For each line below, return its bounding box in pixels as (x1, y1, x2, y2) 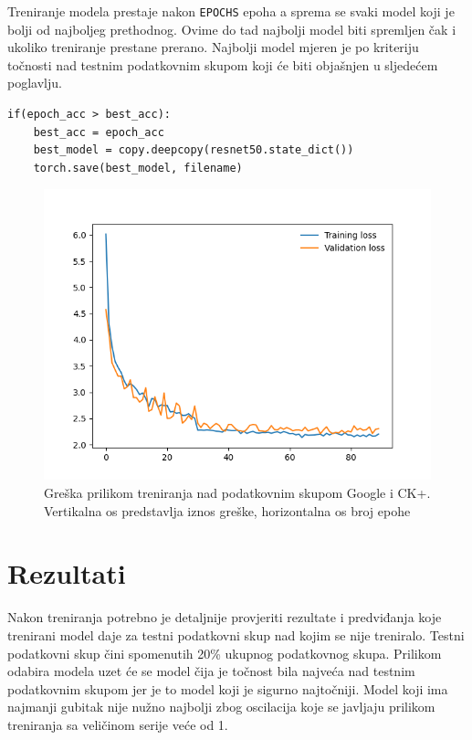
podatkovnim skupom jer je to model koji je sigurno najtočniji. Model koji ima (7, 679, 448, 698)
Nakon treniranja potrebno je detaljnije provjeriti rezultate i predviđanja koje (7, 608, 442, 627)
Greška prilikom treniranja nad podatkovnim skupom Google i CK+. (44, 483, 431, 502)
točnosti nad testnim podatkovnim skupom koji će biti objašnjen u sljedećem (7, 55, 438, 74)
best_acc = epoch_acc (33, 125, 164, 139)
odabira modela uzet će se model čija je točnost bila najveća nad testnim (7, 661, 415, 681)
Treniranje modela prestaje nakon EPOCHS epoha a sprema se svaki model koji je (7, 2, 455, 20)
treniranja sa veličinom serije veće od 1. (7, 714, 228, 734)
